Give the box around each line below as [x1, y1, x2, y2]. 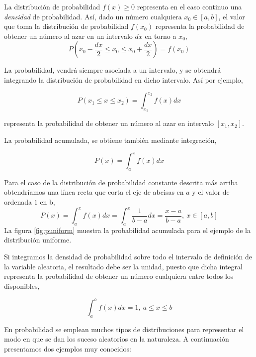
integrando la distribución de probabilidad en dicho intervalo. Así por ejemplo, [4, 74, 243, 85]
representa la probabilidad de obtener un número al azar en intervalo [4, 118, 214, 128]
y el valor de [192, 187, 230, 197]
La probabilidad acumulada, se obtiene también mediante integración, [4, 134, 217, 145]
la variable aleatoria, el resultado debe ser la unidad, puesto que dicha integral [4, 261, 243, 271]
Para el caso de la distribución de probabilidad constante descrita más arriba [4, 177, 238, 187]
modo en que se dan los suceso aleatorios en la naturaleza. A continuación [4, 334, 229, 344]
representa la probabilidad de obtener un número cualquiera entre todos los [4, 271, 234, 281]
